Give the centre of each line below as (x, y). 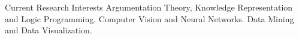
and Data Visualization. (49, 30)
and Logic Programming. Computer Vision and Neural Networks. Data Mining (149, 18)
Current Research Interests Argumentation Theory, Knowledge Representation (149, 7)
